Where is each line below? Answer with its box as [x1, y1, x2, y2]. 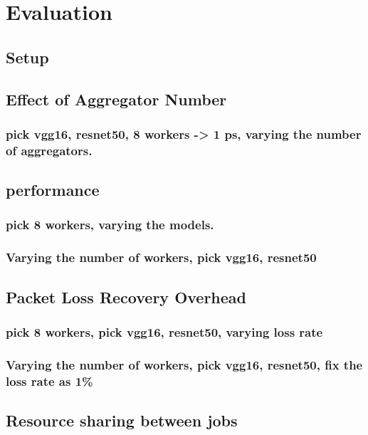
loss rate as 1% [6, 372, 93, 389]
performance [6, 179, 100, 201]
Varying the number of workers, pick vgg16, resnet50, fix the [6, 355, 363, 373]
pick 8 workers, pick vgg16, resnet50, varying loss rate [6, 323, 323, 340]
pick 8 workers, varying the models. [6, 216, 214, 234]
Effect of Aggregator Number [6, 88, 227, 110]
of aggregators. [6, 141, 93, 159]
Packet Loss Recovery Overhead [6, 285, 247, 308]
